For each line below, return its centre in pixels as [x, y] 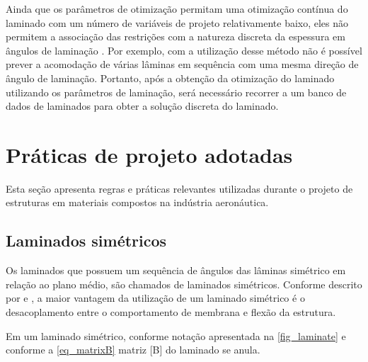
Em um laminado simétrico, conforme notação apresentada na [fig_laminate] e [176, 335]
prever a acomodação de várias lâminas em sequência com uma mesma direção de [182, 64]
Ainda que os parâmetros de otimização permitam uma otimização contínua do [177, 9]
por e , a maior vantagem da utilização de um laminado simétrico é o [155, 298]
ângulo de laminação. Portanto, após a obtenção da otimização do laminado [170, 78]
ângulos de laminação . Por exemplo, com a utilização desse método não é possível [184, 50]
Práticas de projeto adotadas [149, 154]
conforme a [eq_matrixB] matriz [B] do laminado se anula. [133, 350]
